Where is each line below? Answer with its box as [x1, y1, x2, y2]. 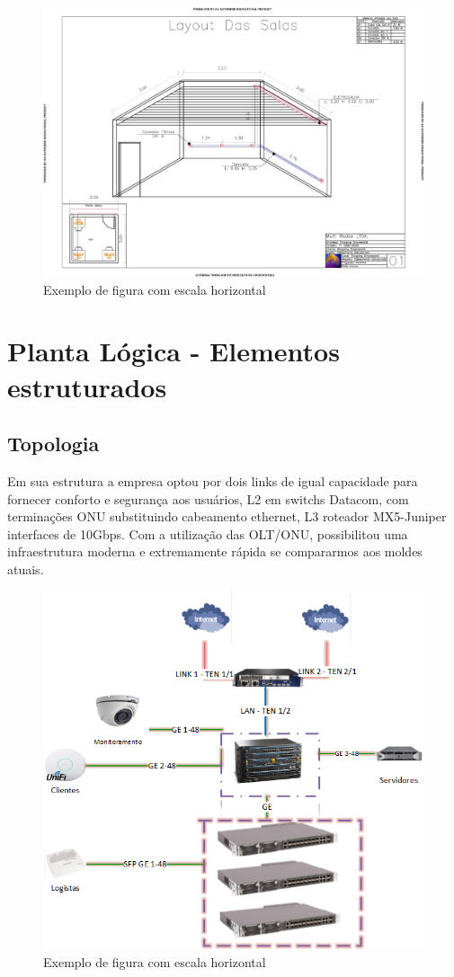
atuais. [7, 559, 44, 578]
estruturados [7, 368, 167, 404]
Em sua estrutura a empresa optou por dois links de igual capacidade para [7, 472, 418, 491]
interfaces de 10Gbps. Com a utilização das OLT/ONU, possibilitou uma [7, 524, 408, 543]
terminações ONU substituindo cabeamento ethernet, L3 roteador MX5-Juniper [7, 507, 447, 526]
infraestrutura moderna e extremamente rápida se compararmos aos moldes [7, 542, 423, 561]
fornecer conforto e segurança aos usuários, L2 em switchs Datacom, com [7, 489, 409, 508]
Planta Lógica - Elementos [7, 333, 340, 369]
